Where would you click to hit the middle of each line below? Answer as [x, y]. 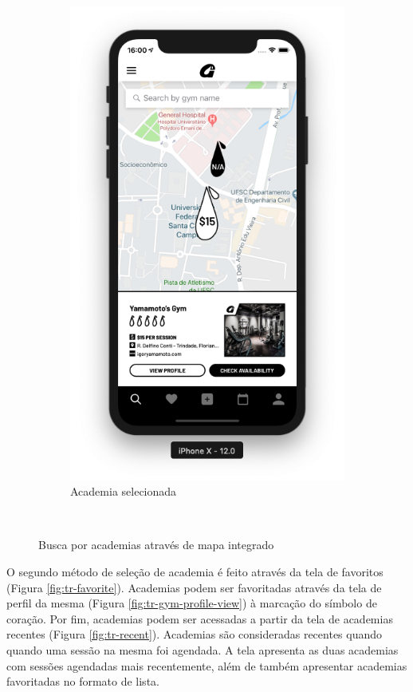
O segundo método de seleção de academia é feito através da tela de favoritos [195, 571]
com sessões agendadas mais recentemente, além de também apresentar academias [207, 665]
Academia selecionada [124, 491]
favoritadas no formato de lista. [83, 681]
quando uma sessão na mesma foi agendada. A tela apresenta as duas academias [203, 649]
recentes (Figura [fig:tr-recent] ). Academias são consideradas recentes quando [195, 634]
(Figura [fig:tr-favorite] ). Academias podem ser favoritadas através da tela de [194, 587]
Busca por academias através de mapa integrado [156, 545]
